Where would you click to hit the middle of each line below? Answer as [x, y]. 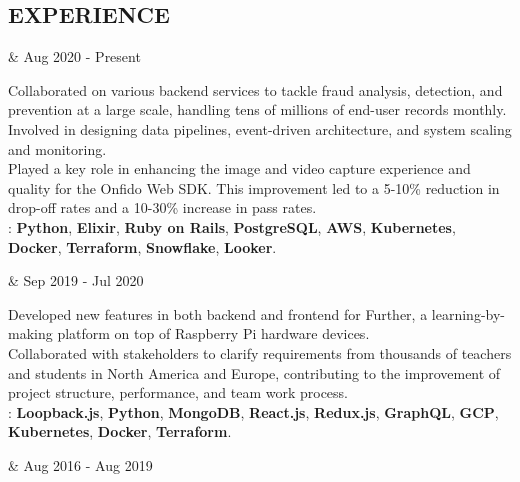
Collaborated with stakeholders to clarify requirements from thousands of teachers [260, 352]
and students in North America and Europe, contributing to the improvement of [254, 372]
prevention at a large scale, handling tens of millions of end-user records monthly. [257, 109]
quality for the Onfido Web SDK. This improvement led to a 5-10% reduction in [254, 187]
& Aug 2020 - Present [74, 56]
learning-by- [468, 313]
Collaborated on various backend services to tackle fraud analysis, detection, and [255, 89]
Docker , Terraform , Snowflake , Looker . [142, 246]
